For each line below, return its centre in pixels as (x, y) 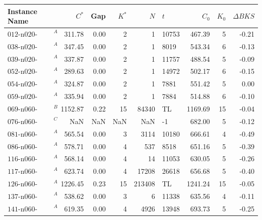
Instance (22, 11)
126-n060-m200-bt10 (23, 185)
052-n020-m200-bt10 (23, 72)
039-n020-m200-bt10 (23, 60)
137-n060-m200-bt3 (23, 197)
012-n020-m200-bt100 (23, 34)
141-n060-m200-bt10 (23, 209)
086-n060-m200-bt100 (23, 147)
